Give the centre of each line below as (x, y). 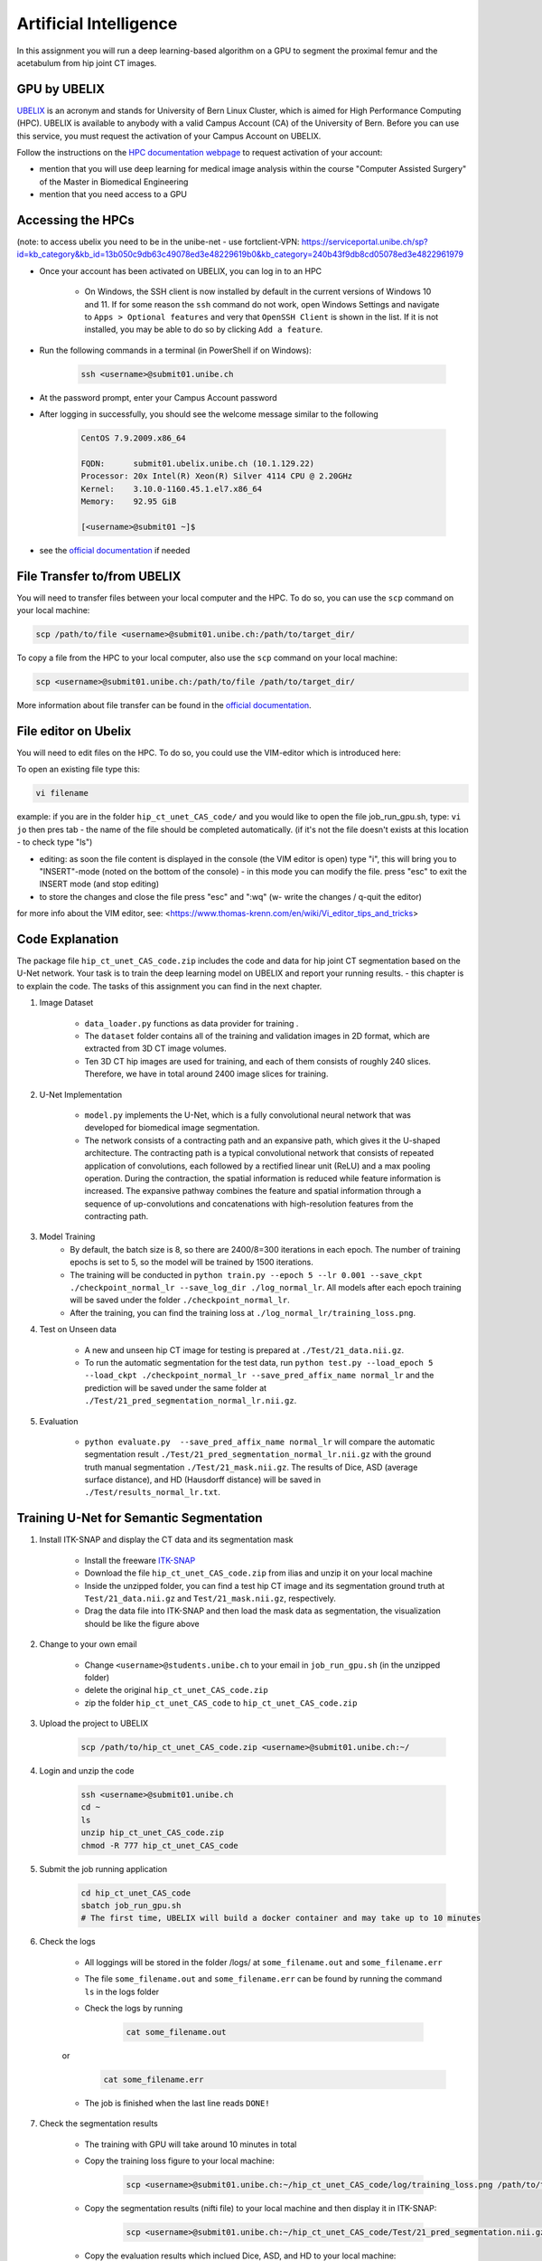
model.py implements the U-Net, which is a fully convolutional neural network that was (248, 1115)
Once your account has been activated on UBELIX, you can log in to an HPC (181, 270)
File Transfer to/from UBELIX (99, 576)
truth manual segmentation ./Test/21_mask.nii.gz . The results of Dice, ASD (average (251, 1467)
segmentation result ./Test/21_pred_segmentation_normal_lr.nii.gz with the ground (258, 1454)
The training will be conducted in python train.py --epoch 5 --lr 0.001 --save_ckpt (247, 1274)
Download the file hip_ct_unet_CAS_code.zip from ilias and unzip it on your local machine (258, 1573)
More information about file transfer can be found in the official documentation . (164, 705)
